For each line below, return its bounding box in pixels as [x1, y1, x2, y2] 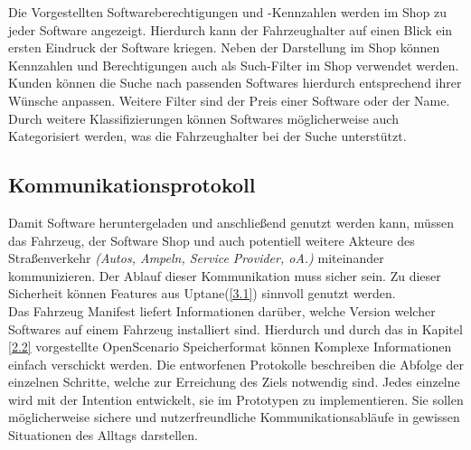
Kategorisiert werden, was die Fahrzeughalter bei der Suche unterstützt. [8, 127, 407, 145]
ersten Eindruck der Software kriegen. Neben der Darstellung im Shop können [8, 38, 440, 57]
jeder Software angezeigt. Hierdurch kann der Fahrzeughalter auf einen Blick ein [8, 20, 453, 39]
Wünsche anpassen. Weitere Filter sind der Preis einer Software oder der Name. [8, 90, 450, 109]
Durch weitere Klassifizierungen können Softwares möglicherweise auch [8, 108, 399, 127]
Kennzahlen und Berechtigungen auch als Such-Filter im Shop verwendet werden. [8, 55, 459, 74]
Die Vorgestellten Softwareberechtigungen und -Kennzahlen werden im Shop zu [8, 3, 447, 21]
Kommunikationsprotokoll [8, 171, 256, 199]
